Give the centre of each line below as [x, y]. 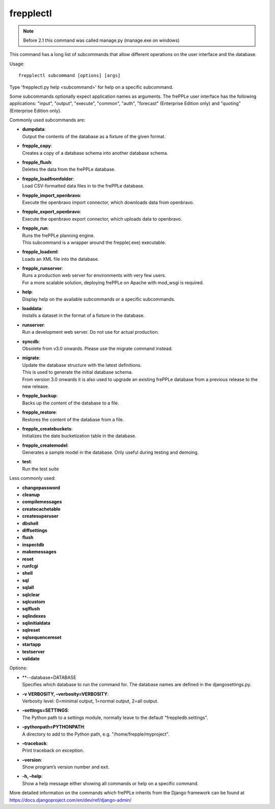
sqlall [28, 587]
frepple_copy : [37, 146]
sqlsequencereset [42, 637]
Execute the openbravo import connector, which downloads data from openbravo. [108, 202]
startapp [32, 644]
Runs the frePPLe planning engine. [59, 235]
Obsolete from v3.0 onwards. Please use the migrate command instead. [98, 348]
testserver [34, 652]
